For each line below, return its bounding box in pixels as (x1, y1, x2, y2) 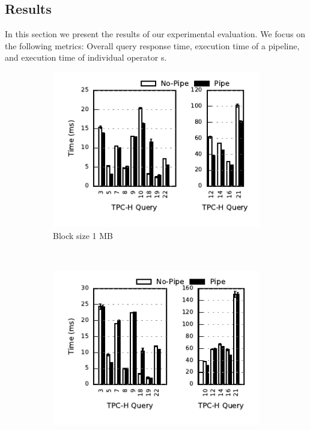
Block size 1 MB (53, 229, 113, 241)
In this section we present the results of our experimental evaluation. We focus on (5, 28, 305, 40)
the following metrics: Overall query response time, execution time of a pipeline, (5, 39, 300, 52)
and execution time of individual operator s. (5, 51, 167, 64)
